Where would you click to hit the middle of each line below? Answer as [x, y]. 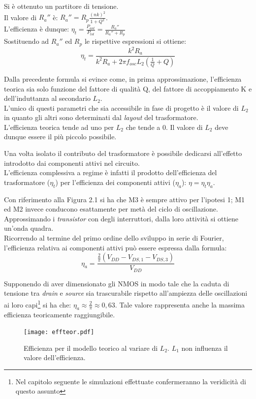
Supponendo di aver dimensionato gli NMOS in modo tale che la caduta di [117, 283]
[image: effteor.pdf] [59, 332]
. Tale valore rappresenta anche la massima [180, 304]
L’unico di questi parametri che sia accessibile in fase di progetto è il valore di [121, 107]
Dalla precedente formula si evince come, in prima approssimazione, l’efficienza [123, 78]
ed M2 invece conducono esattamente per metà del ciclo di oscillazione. [111, 209]
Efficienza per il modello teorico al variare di [91, 348]
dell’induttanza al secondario [47, 98]
